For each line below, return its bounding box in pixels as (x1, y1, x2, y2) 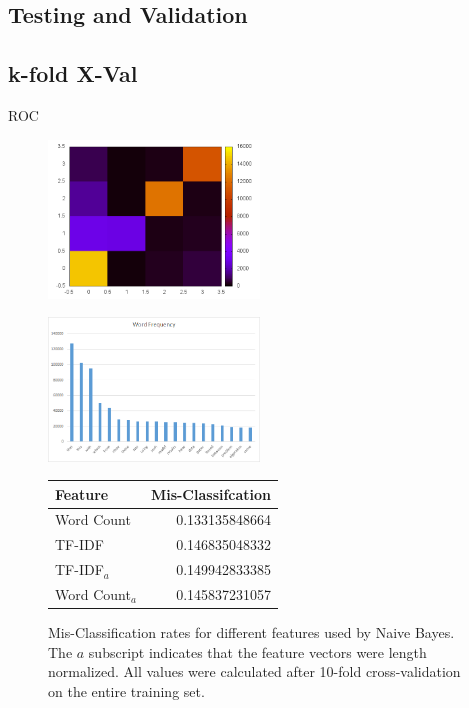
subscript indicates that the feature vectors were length (88, 641, 427, 662)
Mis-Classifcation (150, 483, 272, 504)
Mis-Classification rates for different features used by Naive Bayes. (48, 622, 455, 643)
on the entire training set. (48, 680, 205, 701)
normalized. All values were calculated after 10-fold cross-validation (48, 661, 461, 682)
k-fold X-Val (8, 58, 138, 89)
